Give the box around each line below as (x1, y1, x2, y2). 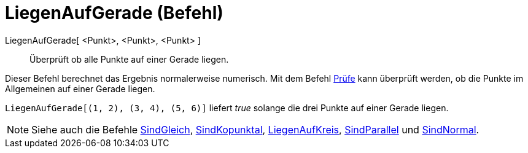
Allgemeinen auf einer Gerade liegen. (5, 83, 155, 94)
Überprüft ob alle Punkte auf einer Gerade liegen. (29, 53, 229, 65)
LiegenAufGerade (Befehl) (5, 2, 223, 23)
